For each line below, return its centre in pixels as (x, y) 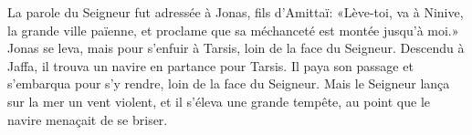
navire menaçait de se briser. (88, 119)
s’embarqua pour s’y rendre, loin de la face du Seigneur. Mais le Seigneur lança (229, 83)
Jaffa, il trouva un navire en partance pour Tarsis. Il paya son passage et (210, 65)
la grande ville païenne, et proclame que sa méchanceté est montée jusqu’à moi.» (233, 30)
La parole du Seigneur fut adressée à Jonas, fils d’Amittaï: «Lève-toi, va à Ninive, (236, 12)
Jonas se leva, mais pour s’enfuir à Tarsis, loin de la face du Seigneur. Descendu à (236, 48)
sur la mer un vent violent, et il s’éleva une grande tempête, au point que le (219, 101)
